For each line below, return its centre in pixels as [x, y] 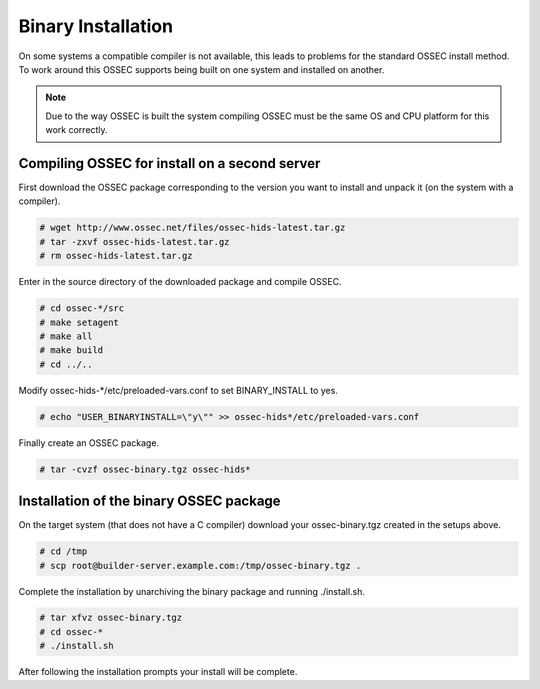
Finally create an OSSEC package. [89, 442]
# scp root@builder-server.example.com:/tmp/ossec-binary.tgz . [200, 565]
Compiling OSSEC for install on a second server [169, 163]
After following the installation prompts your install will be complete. [158, 672]
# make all [66, 336]
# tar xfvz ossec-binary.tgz [111, 618]
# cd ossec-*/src [82, 308]
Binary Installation [96, 26]
